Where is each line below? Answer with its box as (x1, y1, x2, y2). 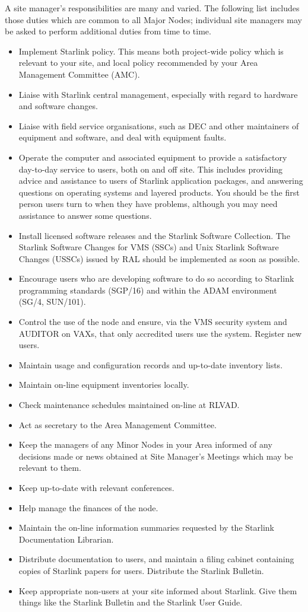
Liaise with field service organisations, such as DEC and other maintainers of (18, 119, 299, 132)
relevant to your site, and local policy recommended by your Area (18, 56, 258, 69)
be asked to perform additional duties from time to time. (5, 25, 211, 37)
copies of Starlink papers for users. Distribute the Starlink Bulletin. (18, 564, 264, 576)
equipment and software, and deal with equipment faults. (18, 131, 227, 144)
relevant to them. (18, 461, 81, 474)
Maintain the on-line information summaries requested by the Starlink (18, 521, 274, 534)
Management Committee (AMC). (18, 68, 140, 80)
